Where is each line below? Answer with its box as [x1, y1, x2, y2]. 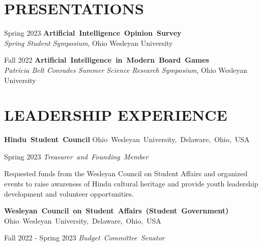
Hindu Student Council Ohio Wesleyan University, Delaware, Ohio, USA [4, 134, 250, 145]
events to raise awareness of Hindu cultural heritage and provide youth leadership [4, 178, 258, 188]
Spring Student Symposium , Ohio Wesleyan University [4, 37, 173, 48]
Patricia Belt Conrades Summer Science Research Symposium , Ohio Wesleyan [4, 64, 248, 75]
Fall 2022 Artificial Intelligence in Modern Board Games [4, 54, 209, 65]
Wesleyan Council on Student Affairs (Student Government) [4, 205, 229, 216]
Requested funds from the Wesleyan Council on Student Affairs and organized [4, 168, 248, 179]
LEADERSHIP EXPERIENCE [4, 104, 227, 125]
